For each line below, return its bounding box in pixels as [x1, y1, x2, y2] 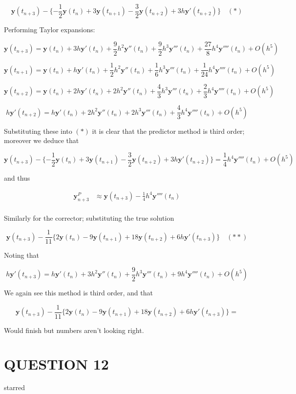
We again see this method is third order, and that [4, 288, 153, 298]
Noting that [4, 250, 39, 260]
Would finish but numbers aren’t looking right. [4, 325, 144, 335]
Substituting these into [4, 125, 72, 136]
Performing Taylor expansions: [4, 24, 95, 35]
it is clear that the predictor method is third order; [92, 125, 245, 136]
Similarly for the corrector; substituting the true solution [4, 212, 174, 223]
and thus [4, 173, 30, 183]
